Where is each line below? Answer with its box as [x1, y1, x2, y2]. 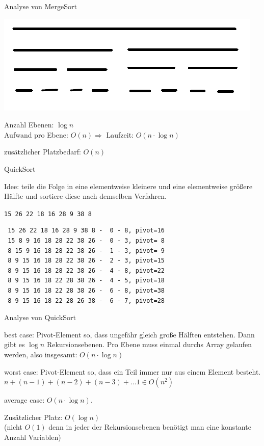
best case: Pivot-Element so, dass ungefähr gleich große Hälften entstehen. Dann [4, 329, 255, 339]
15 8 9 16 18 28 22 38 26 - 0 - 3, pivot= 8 [8, 237, 165, 244]
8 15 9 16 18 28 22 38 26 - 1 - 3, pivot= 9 [8, 247, 165, 254]
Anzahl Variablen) [4, 431, 61, 442]
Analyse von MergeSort [4, 1, 77, 11]
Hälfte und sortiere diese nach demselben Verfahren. [4, 191, 167, 201]
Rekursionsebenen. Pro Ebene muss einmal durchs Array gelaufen [46, 339, 252, 350]
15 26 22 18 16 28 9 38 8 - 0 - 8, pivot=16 [8, 227, 165, 234]
